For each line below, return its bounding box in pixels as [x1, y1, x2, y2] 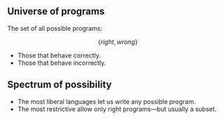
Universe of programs [7, 6, 105, 17]
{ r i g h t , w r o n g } [97, 38, 138, 46]
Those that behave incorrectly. [17, 59, 107, 67]
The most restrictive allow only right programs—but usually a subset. [17, 105, 217, 113]
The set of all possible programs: [7, 24, 103, 32]
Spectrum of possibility [7, 79, 112, 91]
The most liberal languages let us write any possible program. [17, 97, 196, 105]
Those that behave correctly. [17, 51, 102, 59]
